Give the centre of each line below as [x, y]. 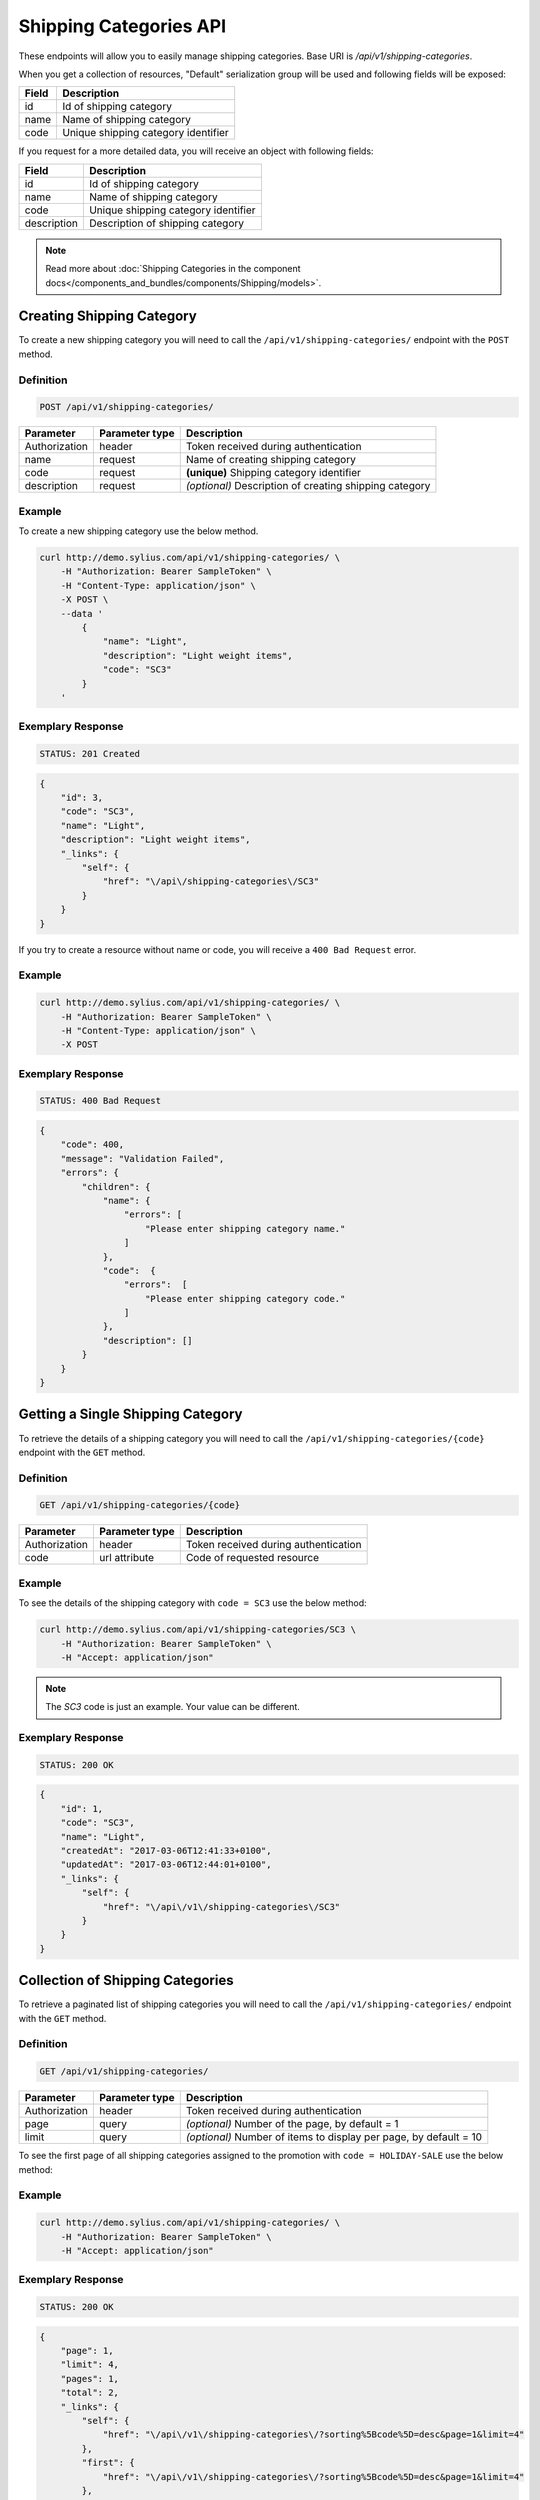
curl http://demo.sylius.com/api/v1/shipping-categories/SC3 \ [198, 1629]
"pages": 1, [90, 2378]
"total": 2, [90, 2393]
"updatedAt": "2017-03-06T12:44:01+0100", [166, 1864]
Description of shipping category [166, 223]
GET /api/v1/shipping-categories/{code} [139, 1505]
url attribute [127, 1558]
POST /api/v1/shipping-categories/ [126, 407]
